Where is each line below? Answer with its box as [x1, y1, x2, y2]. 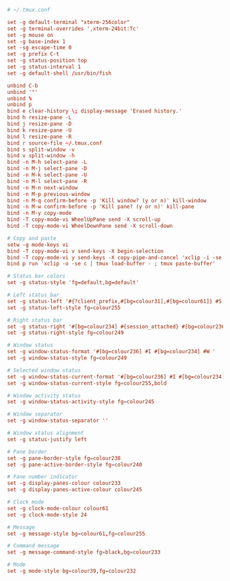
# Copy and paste [7, 235, 57, 241]
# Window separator [7, 411, 63, 418]
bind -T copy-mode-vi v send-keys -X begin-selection [7, 248, 164, 254]
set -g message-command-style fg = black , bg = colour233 [7, 549, 161, 556]
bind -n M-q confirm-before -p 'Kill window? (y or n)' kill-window [7, 197, 207, 204]
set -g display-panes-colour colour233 [7, 480, 121, 487]
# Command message [7, 543, 60, 549]
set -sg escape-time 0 [7, 45, 72, 51]
